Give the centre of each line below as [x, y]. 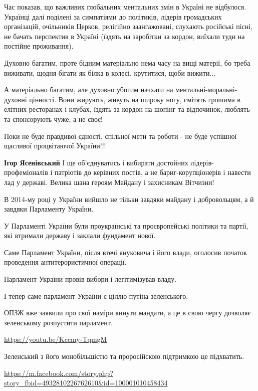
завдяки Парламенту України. [49, 209]
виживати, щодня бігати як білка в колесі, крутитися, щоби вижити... [110, 72]
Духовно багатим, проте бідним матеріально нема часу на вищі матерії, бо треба [127, 62]
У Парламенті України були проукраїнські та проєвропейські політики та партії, [126, 225]
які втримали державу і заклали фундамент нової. [80, 235]
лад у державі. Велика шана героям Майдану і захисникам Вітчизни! [109, 182]
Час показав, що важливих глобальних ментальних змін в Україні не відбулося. [125, 7]
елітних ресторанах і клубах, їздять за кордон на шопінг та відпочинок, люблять [127, 109]
